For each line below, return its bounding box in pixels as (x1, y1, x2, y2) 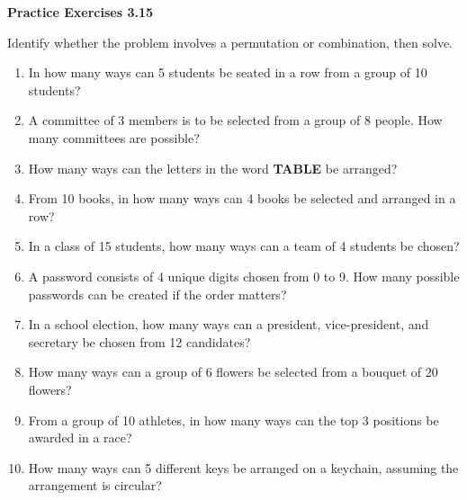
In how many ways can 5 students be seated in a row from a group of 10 (28, 63, 427, 82)
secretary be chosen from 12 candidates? (28, 332, 251, 351)
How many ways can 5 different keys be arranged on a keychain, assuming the (28, 458, 459, 477)
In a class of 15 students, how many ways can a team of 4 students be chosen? (28, 237, 460, 255)
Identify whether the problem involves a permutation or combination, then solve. (7, 32, 453, 51)
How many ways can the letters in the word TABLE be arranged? (28, 158, 398, 177)
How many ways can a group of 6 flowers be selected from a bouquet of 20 (28, 362, 438, 381)
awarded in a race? (28, 428, 132, 447)
